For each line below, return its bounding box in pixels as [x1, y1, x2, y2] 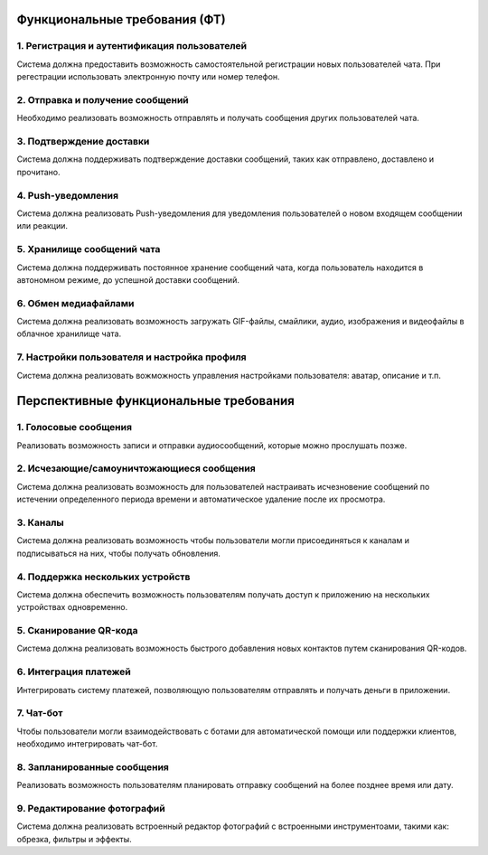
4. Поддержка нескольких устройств [16, 570, 191, 583]
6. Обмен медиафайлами [16, 296, 135, 309]
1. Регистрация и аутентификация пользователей [16, 40, 248, 52]
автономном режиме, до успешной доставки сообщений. [16, 274, 239, 285]
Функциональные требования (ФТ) [16, 12, 226, 27]
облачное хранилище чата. [16, 328, 122, 339]
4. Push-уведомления [16, 189, 119, 202]
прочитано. [16, 166, 61, 177]
